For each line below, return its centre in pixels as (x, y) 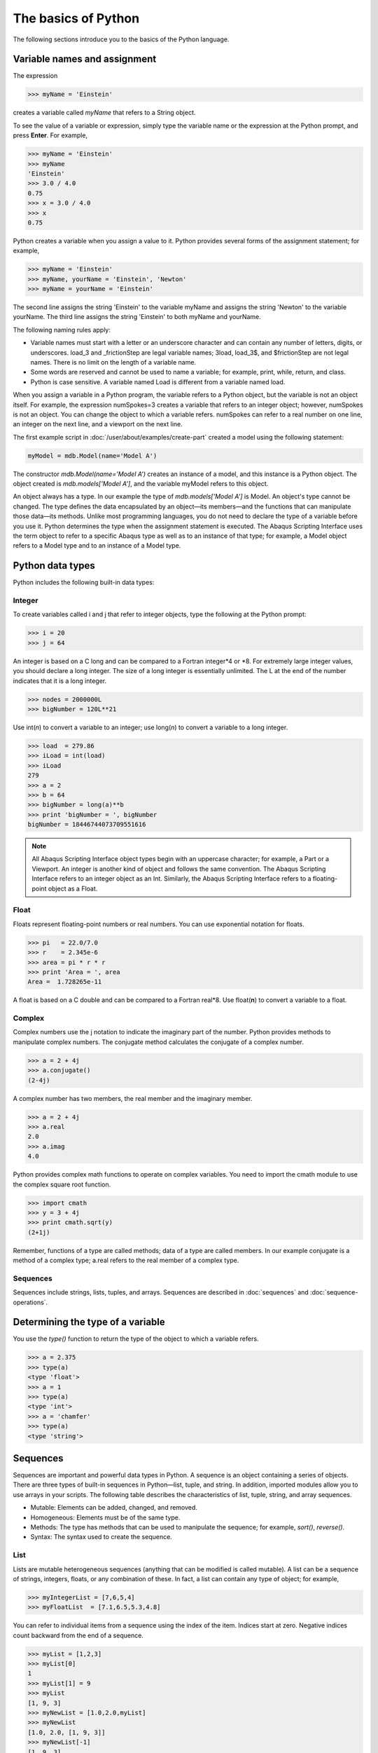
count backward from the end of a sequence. (78, 1635)
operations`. (30, 1302)
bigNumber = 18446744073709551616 (87, 825)
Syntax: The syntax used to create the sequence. (101, 1537)
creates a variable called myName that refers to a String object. (104, 113)
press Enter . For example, (50, 135)
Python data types (54, 566)
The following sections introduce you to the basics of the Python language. (121, 39)
